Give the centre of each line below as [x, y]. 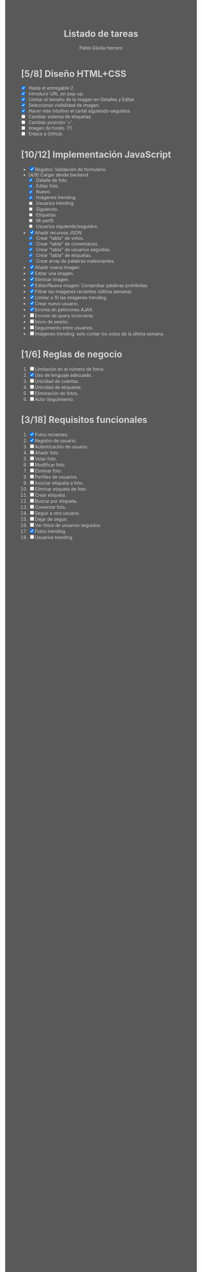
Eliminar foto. [49, 471]
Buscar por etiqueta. [56, 501]
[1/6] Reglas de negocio [72, 354]
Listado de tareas [101, 34]
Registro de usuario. [56, 441]
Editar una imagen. [54, 273]
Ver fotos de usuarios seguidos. [68, 525]
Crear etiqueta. [50, 495]
